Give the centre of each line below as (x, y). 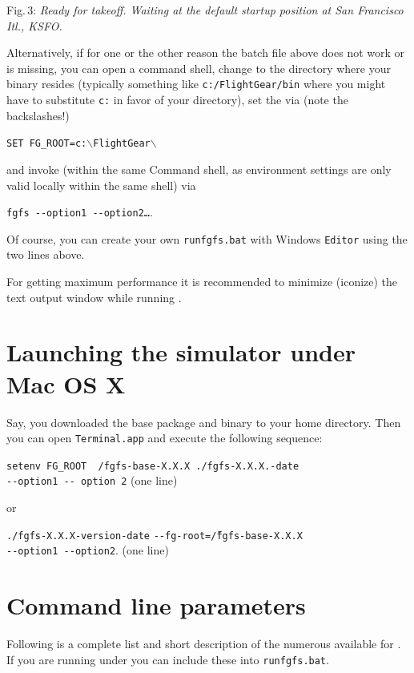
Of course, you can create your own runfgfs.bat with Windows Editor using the (207, 238)
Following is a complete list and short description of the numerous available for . (204, 644)
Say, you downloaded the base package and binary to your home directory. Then (204, 422)
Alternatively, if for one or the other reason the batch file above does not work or (206, 52)
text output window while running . (94, 297)
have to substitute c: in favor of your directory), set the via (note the (177, 100)
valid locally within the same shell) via (101, 185)
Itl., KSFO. (34, 25)
